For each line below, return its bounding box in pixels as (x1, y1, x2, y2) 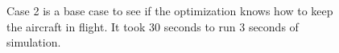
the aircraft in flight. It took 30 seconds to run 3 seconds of (6, 18, 299, 35)
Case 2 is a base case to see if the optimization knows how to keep (6, 2, 333, 18)
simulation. (6, 34, 61, 51)
